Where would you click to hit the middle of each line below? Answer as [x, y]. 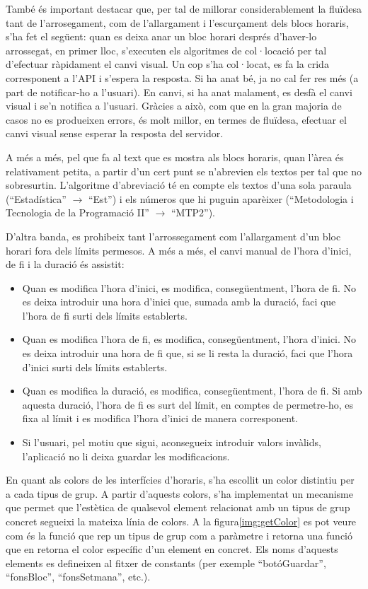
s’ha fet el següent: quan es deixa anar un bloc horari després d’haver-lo [161, 36]
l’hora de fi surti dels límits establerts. [105, 315]
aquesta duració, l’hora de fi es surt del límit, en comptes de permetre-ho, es [188, 404]
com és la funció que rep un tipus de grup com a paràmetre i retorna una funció [179, 535]
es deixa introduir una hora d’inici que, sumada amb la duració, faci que [179, 302]
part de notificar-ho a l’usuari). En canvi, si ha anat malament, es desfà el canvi [179, 92]
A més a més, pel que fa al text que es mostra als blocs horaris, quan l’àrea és [175, 157]
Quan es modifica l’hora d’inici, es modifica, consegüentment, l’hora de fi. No [189, 287]
